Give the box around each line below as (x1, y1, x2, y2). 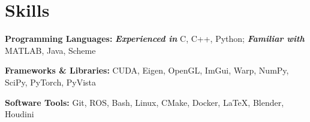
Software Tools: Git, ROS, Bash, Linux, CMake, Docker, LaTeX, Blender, (5, 96, 284, 108)
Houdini (5, 108, 34, 120)
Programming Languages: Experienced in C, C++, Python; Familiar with (5, 32, 305, 45)
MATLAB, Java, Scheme (5, 44, 96, 56)
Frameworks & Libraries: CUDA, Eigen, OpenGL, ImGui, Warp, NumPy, (5, 64, 289, 77)
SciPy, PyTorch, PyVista (5, 75, 97, 88)
